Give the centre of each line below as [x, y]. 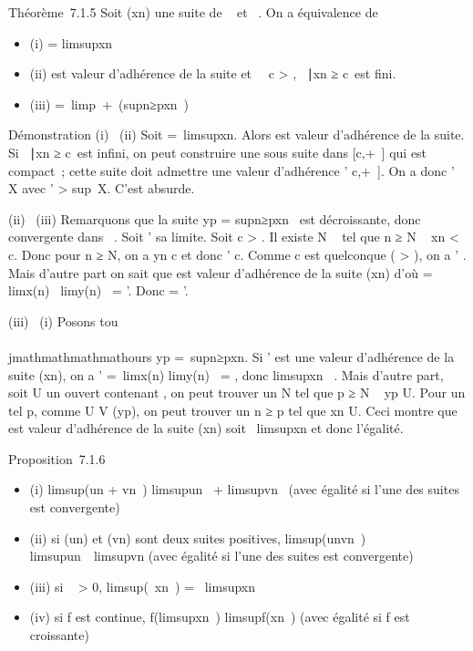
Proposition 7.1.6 [57, 458]
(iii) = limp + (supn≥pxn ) [109, 103]
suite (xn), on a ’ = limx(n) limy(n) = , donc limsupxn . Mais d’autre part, [226, 374]
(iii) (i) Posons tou [63, 320]
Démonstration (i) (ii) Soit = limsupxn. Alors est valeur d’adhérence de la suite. [236, 134]
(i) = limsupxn [71, 42]
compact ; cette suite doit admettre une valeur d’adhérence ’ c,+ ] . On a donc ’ [231, 170]
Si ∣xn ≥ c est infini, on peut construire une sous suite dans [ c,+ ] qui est [218, 152]
